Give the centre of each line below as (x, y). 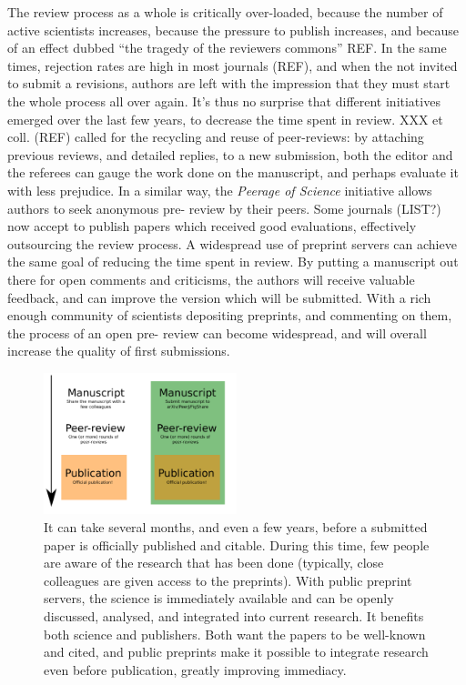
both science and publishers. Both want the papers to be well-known (235, 634)
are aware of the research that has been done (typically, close (214, 563)
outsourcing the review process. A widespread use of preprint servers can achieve (232, 243)
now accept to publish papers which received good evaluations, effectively (212, 226)
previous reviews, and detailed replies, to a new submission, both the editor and (230, 154)
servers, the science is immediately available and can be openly (219, 598)
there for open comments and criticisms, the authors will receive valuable (211, 279)
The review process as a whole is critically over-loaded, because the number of (225, 12)
